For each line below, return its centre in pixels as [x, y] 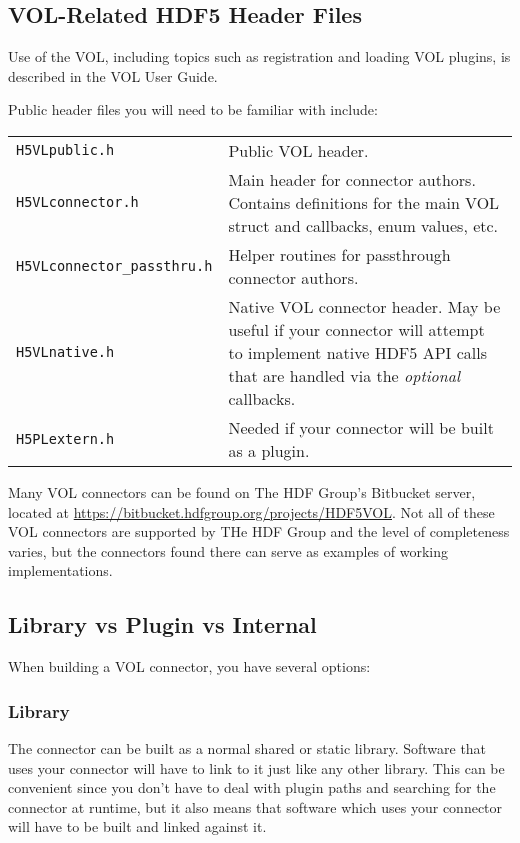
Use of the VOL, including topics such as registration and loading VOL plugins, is [259, 56]
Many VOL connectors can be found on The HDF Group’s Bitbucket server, [242, 491]
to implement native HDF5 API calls [357, 352]
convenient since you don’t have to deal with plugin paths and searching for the [252, 787]
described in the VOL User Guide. [113, 75]
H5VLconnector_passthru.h [114, 265]
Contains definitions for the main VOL [364, 202]
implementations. [60, 570]
